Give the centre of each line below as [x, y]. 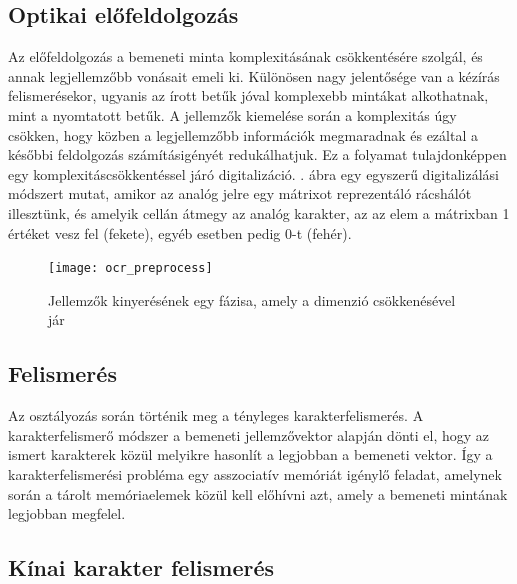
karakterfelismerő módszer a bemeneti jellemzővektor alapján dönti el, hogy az [248, 434]
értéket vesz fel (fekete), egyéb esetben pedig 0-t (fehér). [180, 232]
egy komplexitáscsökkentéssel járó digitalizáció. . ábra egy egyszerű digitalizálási [253, 173]
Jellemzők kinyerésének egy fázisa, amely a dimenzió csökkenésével [252, 299]
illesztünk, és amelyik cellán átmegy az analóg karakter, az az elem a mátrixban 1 [259, 212]
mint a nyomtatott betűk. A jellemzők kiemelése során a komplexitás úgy [232, 114]
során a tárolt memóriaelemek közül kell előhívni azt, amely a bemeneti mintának [258, 493]
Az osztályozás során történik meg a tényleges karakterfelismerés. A [216, 415]
